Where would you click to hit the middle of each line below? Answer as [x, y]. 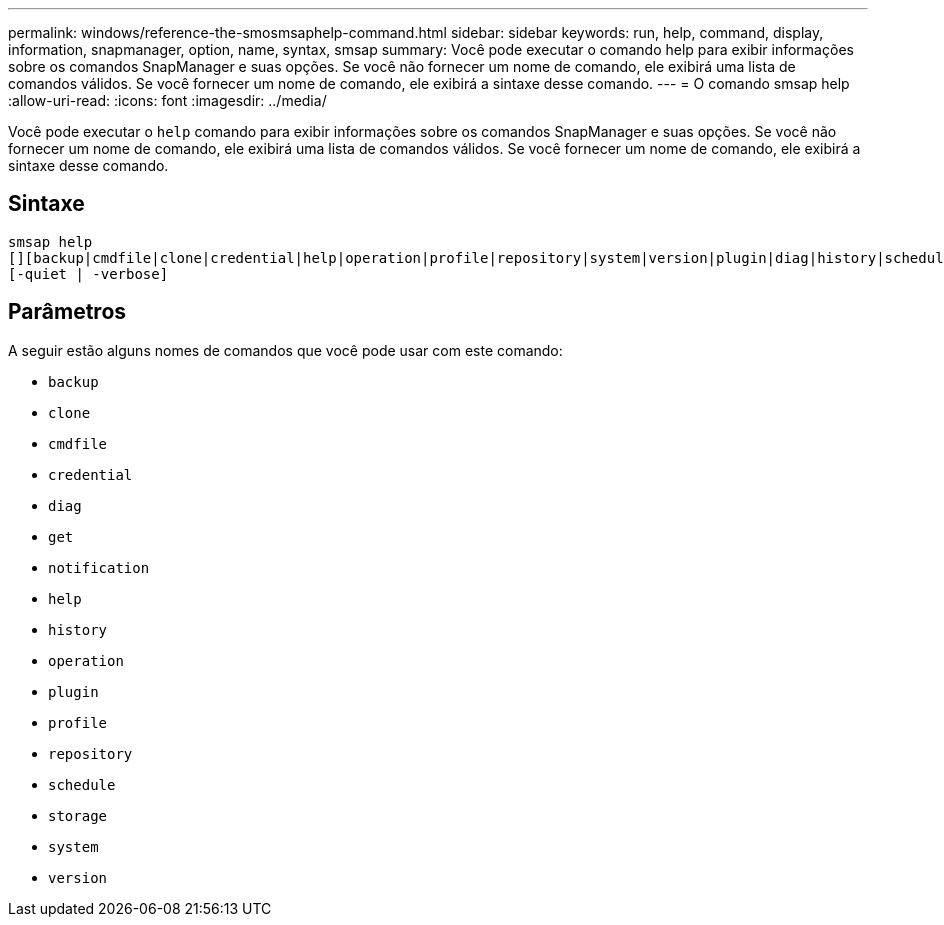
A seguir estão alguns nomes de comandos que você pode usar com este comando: [285, 350]
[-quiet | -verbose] [88, 273]
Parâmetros [67, 312]
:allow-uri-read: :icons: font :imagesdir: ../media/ [167, 100]
